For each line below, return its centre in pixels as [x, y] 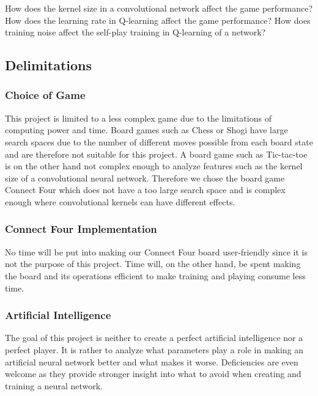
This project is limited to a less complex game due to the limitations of [138, 118]
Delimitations [49, 65]
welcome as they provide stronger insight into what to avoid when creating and [153, 374]
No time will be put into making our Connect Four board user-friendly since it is [156, 251]
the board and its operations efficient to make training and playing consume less [155, 275]
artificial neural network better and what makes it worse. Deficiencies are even [152, 361]
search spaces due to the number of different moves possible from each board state [159, 141]
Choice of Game [45, 95]
